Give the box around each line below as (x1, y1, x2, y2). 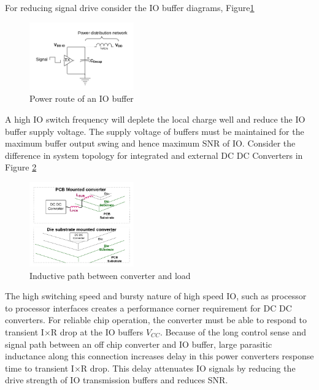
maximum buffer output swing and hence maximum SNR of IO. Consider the (5, 137, 296, 150)
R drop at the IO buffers (50, 325, 144, 338)
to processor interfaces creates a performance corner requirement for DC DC (5, 301, 292, 314)
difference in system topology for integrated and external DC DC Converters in (5, 148, 303, 161)
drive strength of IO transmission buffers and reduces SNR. (5, 373, 228, 386)
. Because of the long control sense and (159, 325, 306, 338)
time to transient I (5, 361, 74, 374)
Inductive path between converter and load (29, 269, 191, 281)
